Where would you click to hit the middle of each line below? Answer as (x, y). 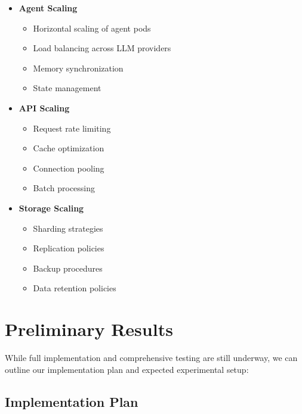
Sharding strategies (68, 228)
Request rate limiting (72, 128)
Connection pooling (69, 168)
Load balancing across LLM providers (102, 48)
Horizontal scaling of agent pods (92, 28)
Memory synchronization (78, 68)
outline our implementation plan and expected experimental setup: (127, 369)
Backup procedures (68, 268)
